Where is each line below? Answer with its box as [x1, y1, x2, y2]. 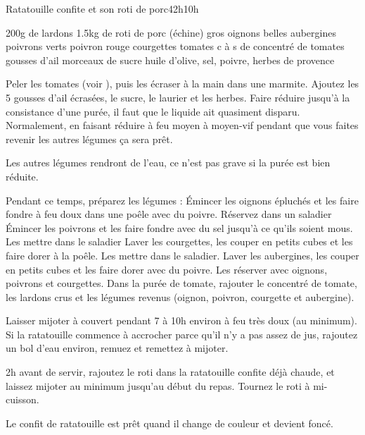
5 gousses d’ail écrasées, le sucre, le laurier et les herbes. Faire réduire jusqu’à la [6, 90, 350, 104]
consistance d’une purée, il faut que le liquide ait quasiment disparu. [6, 104, 300, 118]
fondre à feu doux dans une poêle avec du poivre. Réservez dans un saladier [6, 207, 332, 221]
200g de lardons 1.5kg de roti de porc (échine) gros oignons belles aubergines [6, 25, 336, 39]
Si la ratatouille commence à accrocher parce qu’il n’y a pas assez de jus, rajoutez [6, 326, 358, 341]
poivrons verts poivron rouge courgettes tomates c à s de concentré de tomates [6, 39, 345, 54]
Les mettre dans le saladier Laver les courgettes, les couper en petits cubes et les [6, 234, 353, 249]
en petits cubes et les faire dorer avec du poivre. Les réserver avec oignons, [6, 262, 328, 276]
